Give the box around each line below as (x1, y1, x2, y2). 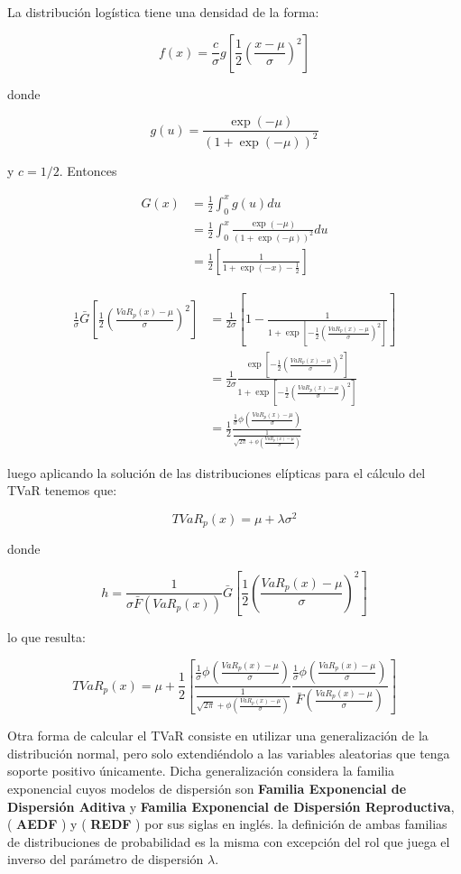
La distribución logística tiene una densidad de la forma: (7, 3, 319, 21)
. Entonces (59, 161, 117, 179)
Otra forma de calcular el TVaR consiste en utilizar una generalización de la (7, 726, 429, 745)
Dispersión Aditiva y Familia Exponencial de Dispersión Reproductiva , (7, 796, 455, 815)
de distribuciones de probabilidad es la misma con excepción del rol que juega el (7, 832, 450, 851)
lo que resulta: (7, 628, 86, 647)
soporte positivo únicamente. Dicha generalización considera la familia (7, 761, 395, 780)
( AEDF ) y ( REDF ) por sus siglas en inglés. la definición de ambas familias (7, 814, 447, 833)
